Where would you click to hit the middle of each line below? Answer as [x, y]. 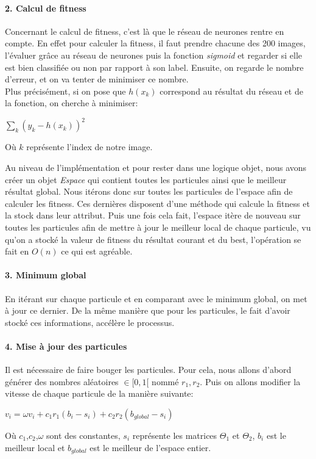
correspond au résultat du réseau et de [231, 91]
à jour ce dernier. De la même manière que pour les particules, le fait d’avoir [148, 310]
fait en [17, 251]
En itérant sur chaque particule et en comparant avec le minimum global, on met [156, 298]
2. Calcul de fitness [46, 8]
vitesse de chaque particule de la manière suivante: [99, 393]
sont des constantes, [83, 435]
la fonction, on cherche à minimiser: [72, 103]
